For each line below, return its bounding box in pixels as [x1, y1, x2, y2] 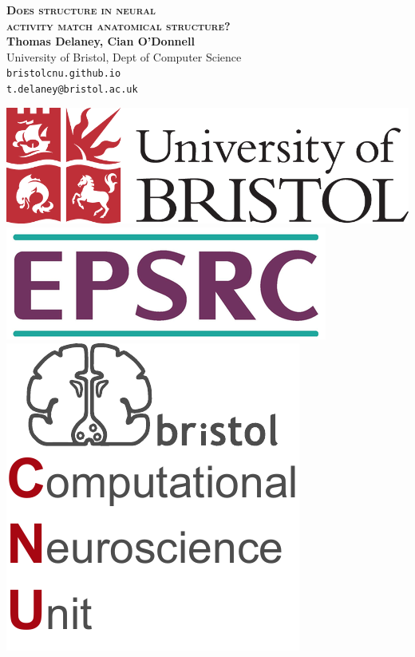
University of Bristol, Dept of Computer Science [6, 48, 242, 65]
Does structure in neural [6, 2, 156, 18]
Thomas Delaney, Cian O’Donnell [6, 33, 195, 49]
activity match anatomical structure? [6, 17, 231, 34]
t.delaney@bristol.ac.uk [6, 84, 138, 96]
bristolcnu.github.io [6, 68, 121, 80]
